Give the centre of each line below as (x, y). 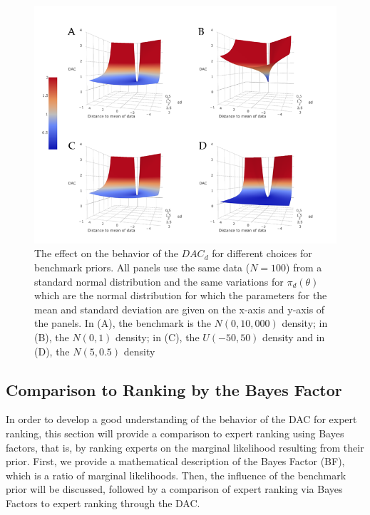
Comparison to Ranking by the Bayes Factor (174, 389)
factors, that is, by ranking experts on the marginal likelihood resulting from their (185, 447)
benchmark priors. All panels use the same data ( (142, 267)
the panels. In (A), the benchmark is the (123, 323)
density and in (294, 337)
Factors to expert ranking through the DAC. (103, 503)
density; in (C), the (158, 337)
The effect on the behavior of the (106, 253)
